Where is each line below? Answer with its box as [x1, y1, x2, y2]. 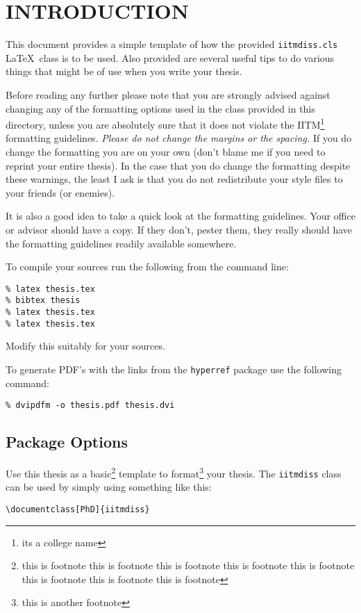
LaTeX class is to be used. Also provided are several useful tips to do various [6, 50, 335, 65]
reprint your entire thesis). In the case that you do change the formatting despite [6, 158, 351, 172]
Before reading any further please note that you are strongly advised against [6, 87, 330, 101]
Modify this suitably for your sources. [6, 338, 165, 353]
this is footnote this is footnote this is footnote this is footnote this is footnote [22, 558, 355, 573]
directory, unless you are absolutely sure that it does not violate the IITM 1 [6, 115, 325, 131]
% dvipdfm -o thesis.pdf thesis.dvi [6, 400, 175, 411]
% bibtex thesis [6, 295, 81, 306]
